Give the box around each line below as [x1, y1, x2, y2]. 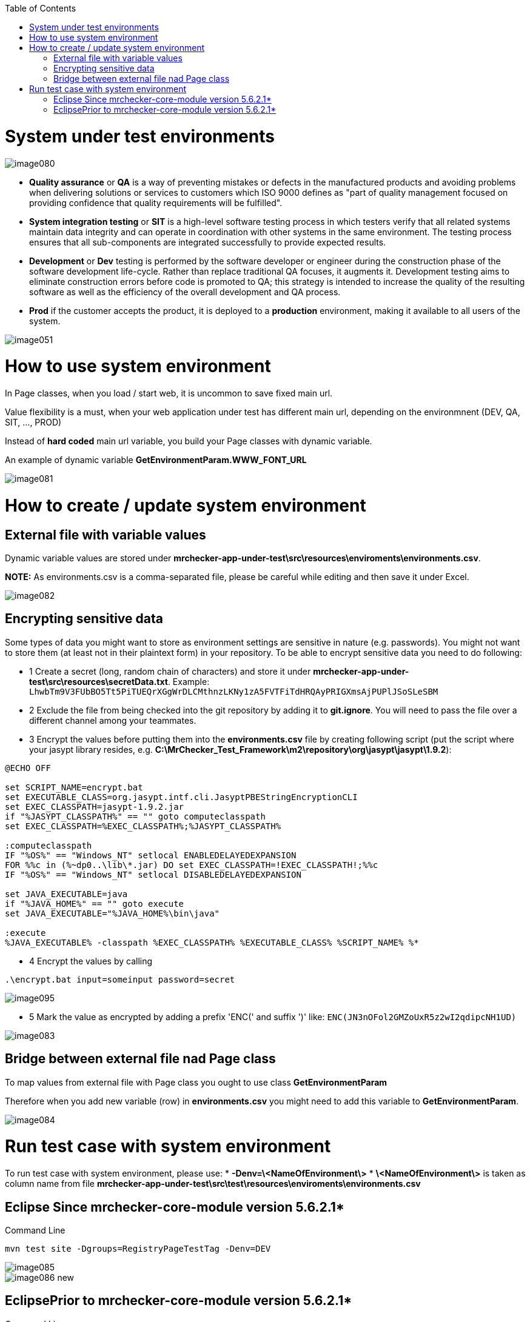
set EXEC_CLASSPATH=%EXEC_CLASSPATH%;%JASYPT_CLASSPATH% [5, 821, 281, 831]
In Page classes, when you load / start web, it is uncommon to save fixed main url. [5, 388, 333, 398]
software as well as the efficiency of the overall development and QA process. [29, 286, 341, 297]
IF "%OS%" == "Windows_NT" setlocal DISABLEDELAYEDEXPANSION [5, 869, 301, 880]
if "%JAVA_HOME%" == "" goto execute [5, 898, 184, 909]
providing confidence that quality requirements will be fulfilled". [29, 197, 283, 208]
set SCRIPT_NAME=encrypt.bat [5, 782, 143, 792]
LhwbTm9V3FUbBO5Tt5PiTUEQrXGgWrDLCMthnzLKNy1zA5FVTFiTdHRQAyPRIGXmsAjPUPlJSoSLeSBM [29, 686, 438, 696]
